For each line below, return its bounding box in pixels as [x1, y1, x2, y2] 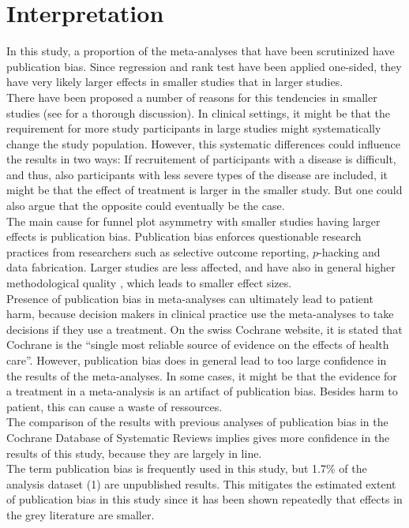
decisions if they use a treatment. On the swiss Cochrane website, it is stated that [6, 320, 403, 337]
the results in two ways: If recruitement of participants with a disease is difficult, [6, 151, 396, 167]
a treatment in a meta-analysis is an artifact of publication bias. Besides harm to [6, 383, 398, 399]
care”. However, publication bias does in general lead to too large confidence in [6, 352, 387, 368]
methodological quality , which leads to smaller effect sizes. [6, 275, 292, 291]
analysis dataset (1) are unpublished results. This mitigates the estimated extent [6, 475, 396, 492]
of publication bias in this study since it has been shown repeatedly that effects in [6, 491, 403, 507]
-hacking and [318, 243, 381, 260]
